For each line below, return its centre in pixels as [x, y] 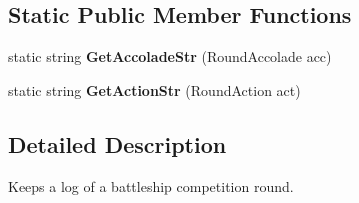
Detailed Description [117, 143]
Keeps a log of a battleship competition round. [151, 185]
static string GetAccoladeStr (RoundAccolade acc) [170, 56]
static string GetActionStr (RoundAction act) [154, 89]
